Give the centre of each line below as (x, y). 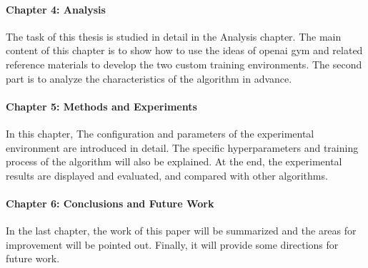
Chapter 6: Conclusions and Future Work (110, 203)
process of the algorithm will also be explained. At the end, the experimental (174, 161)
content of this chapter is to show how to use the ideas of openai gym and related (184, 50)
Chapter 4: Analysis (56, 9)
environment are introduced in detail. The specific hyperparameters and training (182, 147)
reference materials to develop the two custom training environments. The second (184, 64)
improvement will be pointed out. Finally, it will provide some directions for (172, 244)
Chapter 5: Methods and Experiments (101, 106)
